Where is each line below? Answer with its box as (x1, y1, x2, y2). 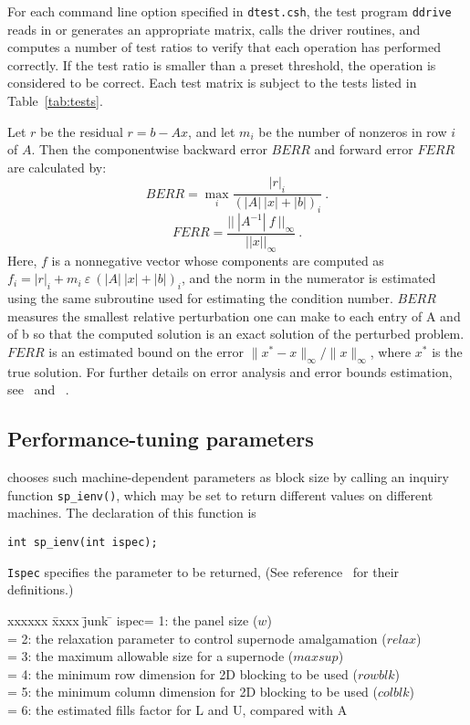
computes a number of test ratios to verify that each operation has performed (7, 37, 441, 57)
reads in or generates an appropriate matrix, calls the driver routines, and (7, 19, 421, 38)
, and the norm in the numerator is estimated (182, 268, 436, 288)
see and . (7, 380, 69, 399)
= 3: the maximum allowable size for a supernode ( (7, 646, 294, 666)
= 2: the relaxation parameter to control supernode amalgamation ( (7, 628, 387, 647)
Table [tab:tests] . (7, 91, 103, 110)
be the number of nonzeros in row (258, 121, 447, 141)
